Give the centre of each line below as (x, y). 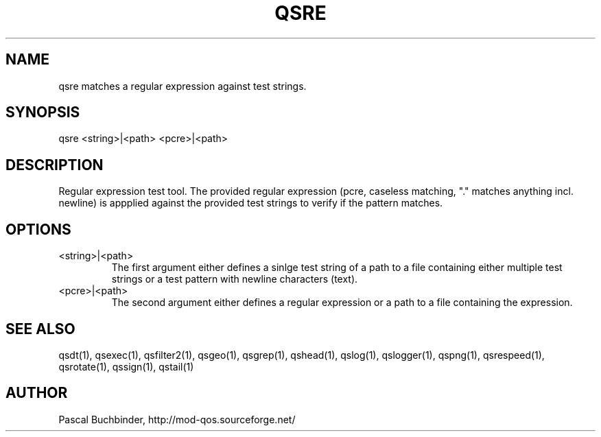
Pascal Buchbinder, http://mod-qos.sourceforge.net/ (177, 419)
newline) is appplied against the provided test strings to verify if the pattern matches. (251, 203)
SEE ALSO (40, 329)
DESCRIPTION (55, 165)
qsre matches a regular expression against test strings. (182, 86)
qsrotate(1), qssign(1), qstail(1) (126, 366)
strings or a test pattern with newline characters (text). (235, 279)
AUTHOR (37, 393)
